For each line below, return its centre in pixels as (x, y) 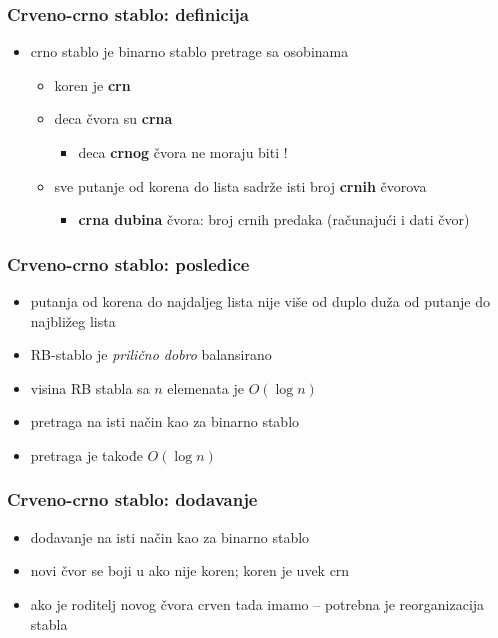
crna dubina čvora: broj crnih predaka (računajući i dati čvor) (274, 219)
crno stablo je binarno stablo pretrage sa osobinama (189, 51)
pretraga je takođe (86, 454)
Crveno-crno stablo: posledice (128, 263)
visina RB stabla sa (90, 387)
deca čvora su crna (113, 118)
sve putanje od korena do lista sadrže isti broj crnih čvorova (240, 185)
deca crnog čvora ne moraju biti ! (183, 152)
